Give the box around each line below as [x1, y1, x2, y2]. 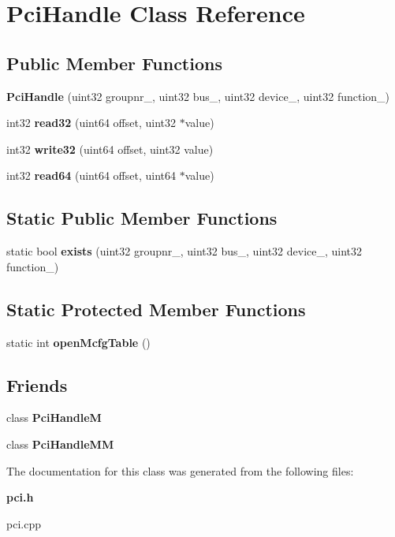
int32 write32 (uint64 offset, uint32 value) [6, 140, 214, 157]
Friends [6, 372, 68, 397]
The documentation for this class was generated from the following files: [6, 462, 354, 479]
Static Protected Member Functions [6, 296, 306, 321]
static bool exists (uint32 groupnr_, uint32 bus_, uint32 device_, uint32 [6, 243, 363, 259]
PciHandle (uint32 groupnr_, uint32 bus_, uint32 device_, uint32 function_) [6, 88, 390, 104]
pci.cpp [6, 515, 41, 531]
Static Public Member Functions [6, 206, 278, 230]
